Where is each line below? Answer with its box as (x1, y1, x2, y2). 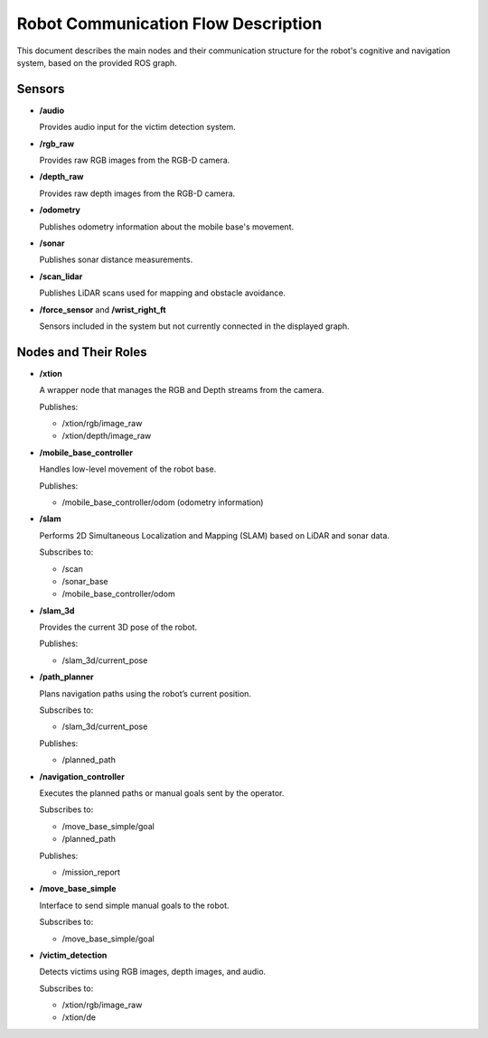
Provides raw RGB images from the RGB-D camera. (39, 154, 230, 166)
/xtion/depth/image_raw (61, 430, 152, 442)
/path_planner (39, 671, 94, 682)
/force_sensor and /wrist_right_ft (39, 304, 166, 315)
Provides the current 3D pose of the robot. (39, 622, 198, 632)
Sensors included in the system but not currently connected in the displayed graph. (39, 321, 350, 332)
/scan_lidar (39, 271, 83, 282)
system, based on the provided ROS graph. (16, 57, 178, 68)
